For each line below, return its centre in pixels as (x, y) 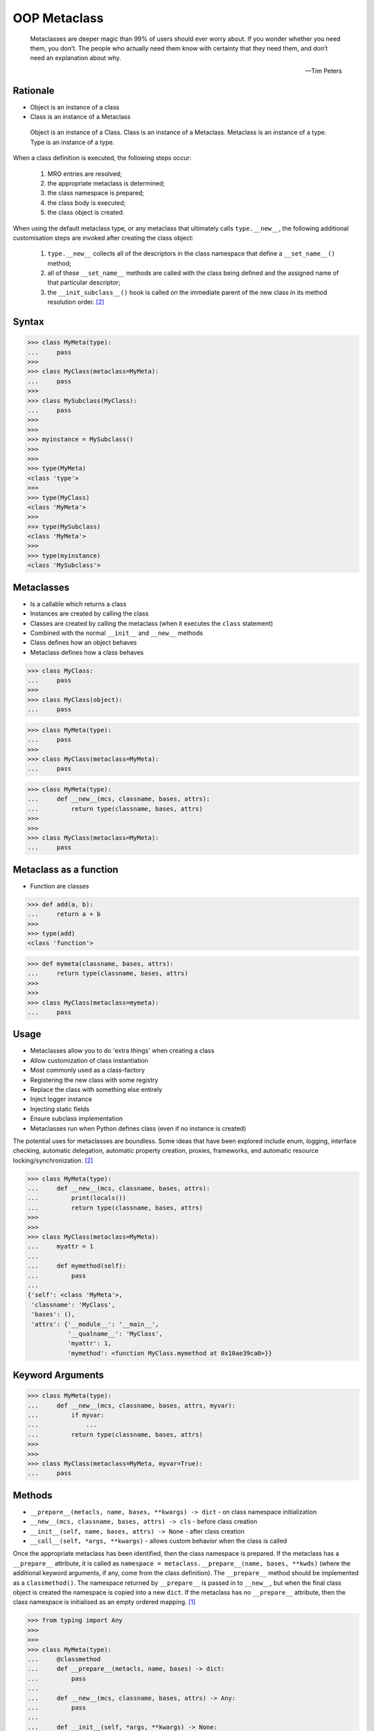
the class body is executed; (87, 203)
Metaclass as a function (66, 869)
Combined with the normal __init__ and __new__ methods (117, 633)
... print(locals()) (77, 1198)
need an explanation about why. (75, 58)
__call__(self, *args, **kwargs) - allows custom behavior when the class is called (159, 1541)
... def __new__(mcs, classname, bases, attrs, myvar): (132, 1405)
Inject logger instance (61, 1099)
